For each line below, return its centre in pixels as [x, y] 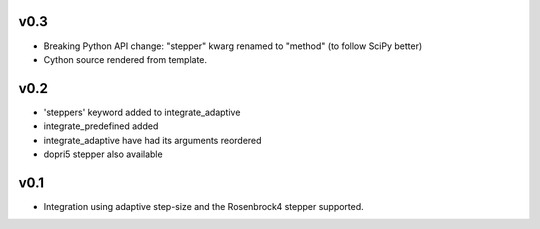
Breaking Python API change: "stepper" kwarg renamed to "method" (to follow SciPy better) [233, 46]
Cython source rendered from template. [125, 59]
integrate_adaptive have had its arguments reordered [152, 140]
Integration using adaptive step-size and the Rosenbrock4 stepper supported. [203, 206]
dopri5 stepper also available [103, 154]
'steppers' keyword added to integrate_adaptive [142, 112]
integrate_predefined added [101, 126]
